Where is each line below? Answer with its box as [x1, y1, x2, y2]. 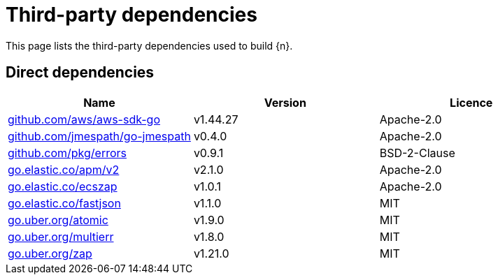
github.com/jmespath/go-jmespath [8, 128, 191, 143]
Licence [450, 95, 493, 110]
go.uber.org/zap [8, 246, 92, 260]
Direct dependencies [6, 64, 155, 82]
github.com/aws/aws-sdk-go [8, 112, 160, 126]
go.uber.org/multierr [8, 229, 114, 244]
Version [264, 95, 306, 110]
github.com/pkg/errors [8, 145, 127, 160]
